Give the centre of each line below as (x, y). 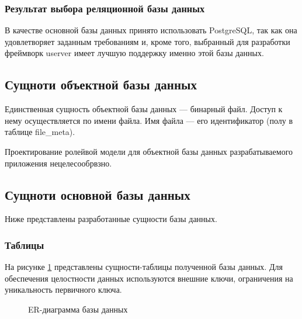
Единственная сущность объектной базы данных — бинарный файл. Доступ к (144, 109)
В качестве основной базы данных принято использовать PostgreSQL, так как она (151, 30)
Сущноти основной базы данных (98, 194)
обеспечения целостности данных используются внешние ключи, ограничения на (149, 278)
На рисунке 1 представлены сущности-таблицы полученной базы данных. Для (144, 267)
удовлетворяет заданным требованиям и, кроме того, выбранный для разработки (147, 41)
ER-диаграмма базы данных (78, 309)
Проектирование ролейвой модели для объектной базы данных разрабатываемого (149, 151)
